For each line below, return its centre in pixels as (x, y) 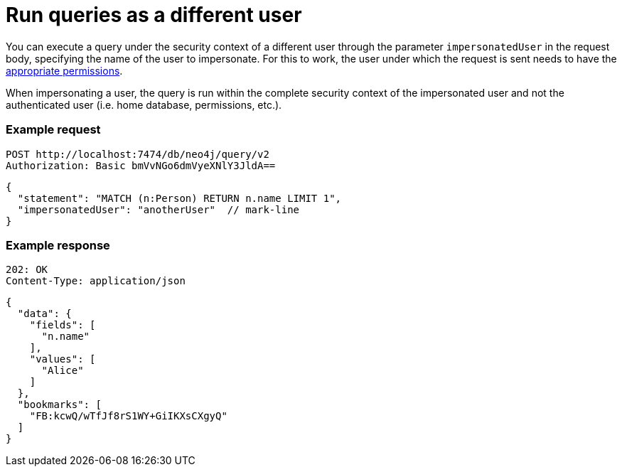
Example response (58, 245)
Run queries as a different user (154, 15)
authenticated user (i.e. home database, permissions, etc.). (144, 104)
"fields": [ (63, 325)
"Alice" (63, 371)
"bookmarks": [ (59, 405)
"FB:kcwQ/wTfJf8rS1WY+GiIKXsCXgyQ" (128, 416)
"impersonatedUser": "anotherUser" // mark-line (159, 209)
